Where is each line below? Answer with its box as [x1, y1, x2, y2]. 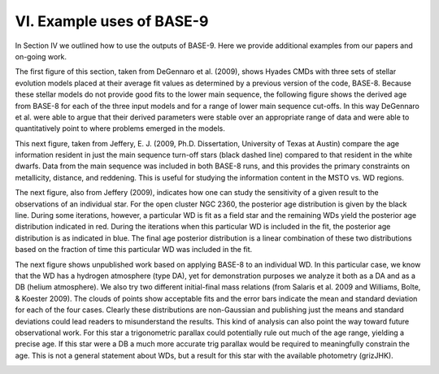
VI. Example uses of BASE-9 [15, 12, 209, 30]
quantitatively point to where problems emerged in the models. [15, 124, 225, 133]
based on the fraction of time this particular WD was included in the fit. [15, 245, 253, 254]
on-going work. [15, 51, 67, 61]
